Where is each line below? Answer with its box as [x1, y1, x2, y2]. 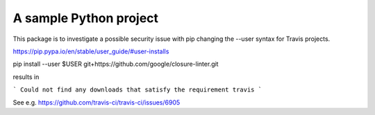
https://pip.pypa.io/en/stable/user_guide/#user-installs [12, 47, 169, 55]
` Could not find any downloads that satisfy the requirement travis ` [12, 86, 262, 94]
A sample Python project [12, 10, 159, 26]
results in [12, 73, 40, 81]
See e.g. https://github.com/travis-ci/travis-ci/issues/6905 [12, 98, 181, 107]
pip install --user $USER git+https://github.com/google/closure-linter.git [12, 60, 219, 69]
